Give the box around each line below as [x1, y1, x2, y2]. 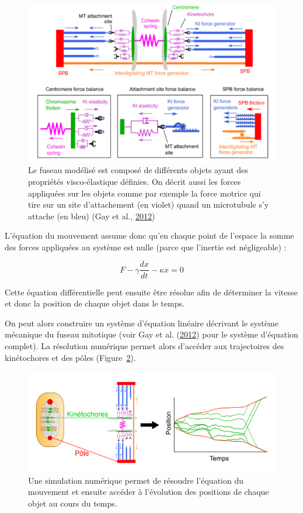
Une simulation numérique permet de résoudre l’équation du [28, 474, 243, 486]
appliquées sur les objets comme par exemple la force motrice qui [28, 187, 261, 199]
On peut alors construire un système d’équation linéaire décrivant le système [5, 316, 278, 329]
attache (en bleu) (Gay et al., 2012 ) [28, 209, 155, 222]
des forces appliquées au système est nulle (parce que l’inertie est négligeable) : [5, 240, 287, 253]
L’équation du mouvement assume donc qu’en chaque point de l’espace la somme [5, 229, 294, 242]
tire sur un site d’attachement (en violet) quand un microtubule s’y [28, 198, 269, 211]
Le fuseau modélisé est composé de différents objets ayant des [28, 164, 248, 176]
